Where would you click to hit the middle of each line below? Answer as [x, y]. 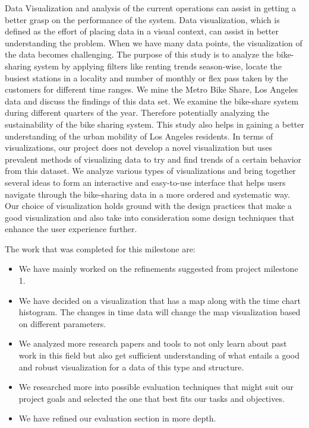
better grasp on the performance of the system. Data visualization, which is [142, 19]
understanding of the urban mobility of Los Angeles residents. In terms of [139, 136]
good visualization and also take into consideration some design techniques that [150, 217]
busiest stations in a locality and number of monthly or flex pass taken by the [146, 77]
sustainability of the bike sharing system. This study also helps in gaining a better [155, 124]
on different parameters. [62, 323]
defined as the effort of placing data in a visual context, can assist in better [142, 31]
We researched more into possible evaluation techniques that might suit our [156, 387]
